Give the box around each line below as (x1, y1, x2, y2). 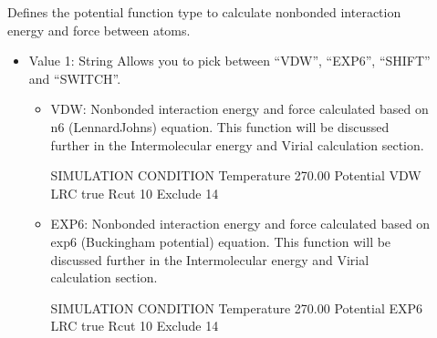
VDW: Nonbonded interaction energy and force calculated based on (50, 99, 429, 118)
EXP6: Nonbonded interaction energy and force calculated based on (50, 214, 431, 233)
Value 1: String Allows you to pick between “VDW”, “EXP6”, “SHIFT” (28, 51, 431, 70)
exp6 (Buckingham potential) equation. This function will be (50, 231, 391, 251)
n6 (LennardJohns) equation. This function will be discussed (50, 117, 390, 136)
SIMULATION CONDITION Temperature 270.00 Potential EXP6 (50, 298, 423, 317)
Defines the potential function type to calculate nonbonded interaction (7, 3, 401, 21)
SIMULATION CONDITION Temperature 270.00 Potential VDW (50, 166, 421, 185)
